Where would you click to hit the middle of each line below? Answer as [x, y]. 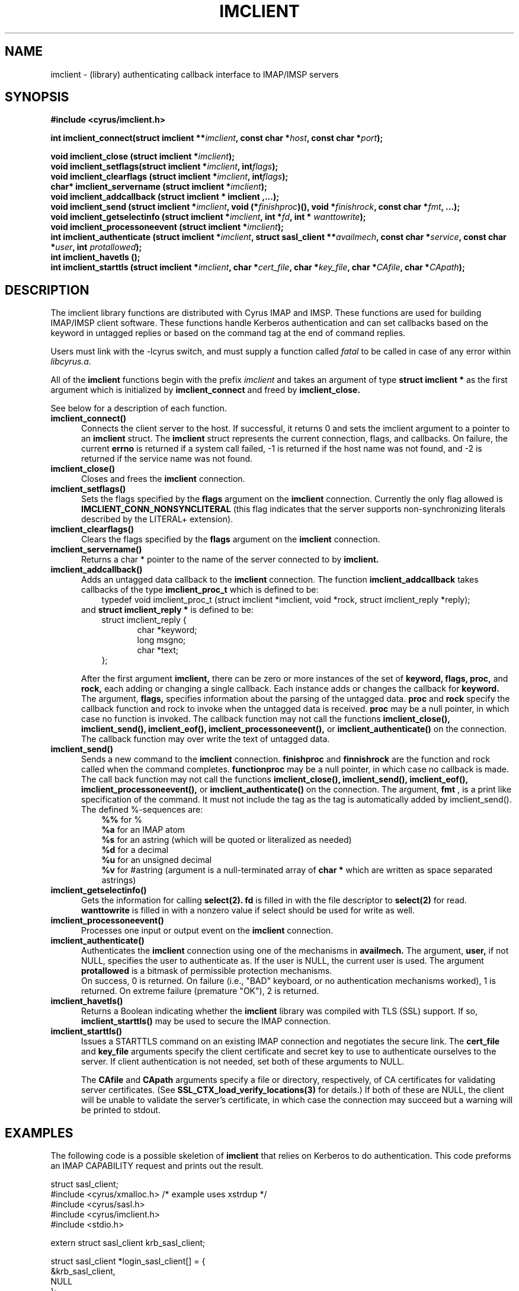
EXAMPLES [39, 1133]
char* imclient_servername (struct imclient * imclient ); [159, 187]
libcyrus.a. [71, 362]
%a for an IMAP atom [143, 830]
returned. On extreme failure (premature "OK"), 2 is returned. [200, 991]
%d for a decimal [135, 850]
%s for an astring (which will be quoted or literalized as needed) [227, 840]
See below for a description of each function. [139, 408]
